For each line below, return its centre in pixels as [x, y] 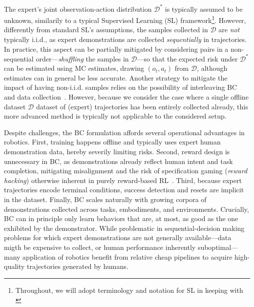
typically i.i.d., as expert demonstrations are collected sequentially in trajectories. [126, 39]
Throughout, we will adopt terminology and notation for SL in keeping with [129, 290]
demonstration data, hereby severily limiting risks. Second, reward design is [117, 151]
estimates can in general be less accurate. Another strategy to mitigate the [116, 77]
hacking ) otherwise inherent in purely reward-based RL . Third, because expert [123, 180]
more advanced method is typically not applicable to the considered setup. [115, 116]
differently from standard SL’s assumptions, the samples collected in [106, 30]
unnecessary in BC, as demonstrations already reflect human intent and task [118, 161]
